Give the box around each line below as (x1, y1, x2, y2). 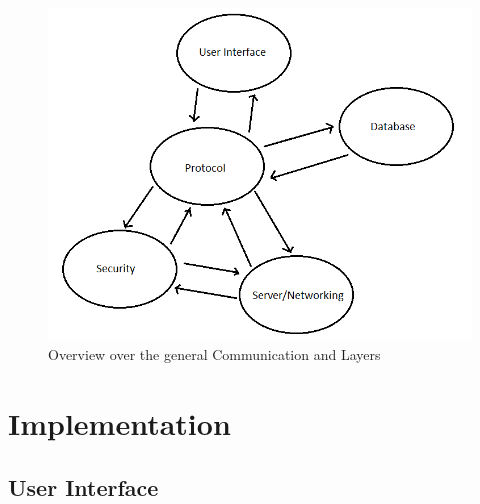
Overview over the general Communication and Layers (48, 344, 381, 365)
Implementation (8, 402, 231, 443)
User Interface (8, 471, 159, 502)
